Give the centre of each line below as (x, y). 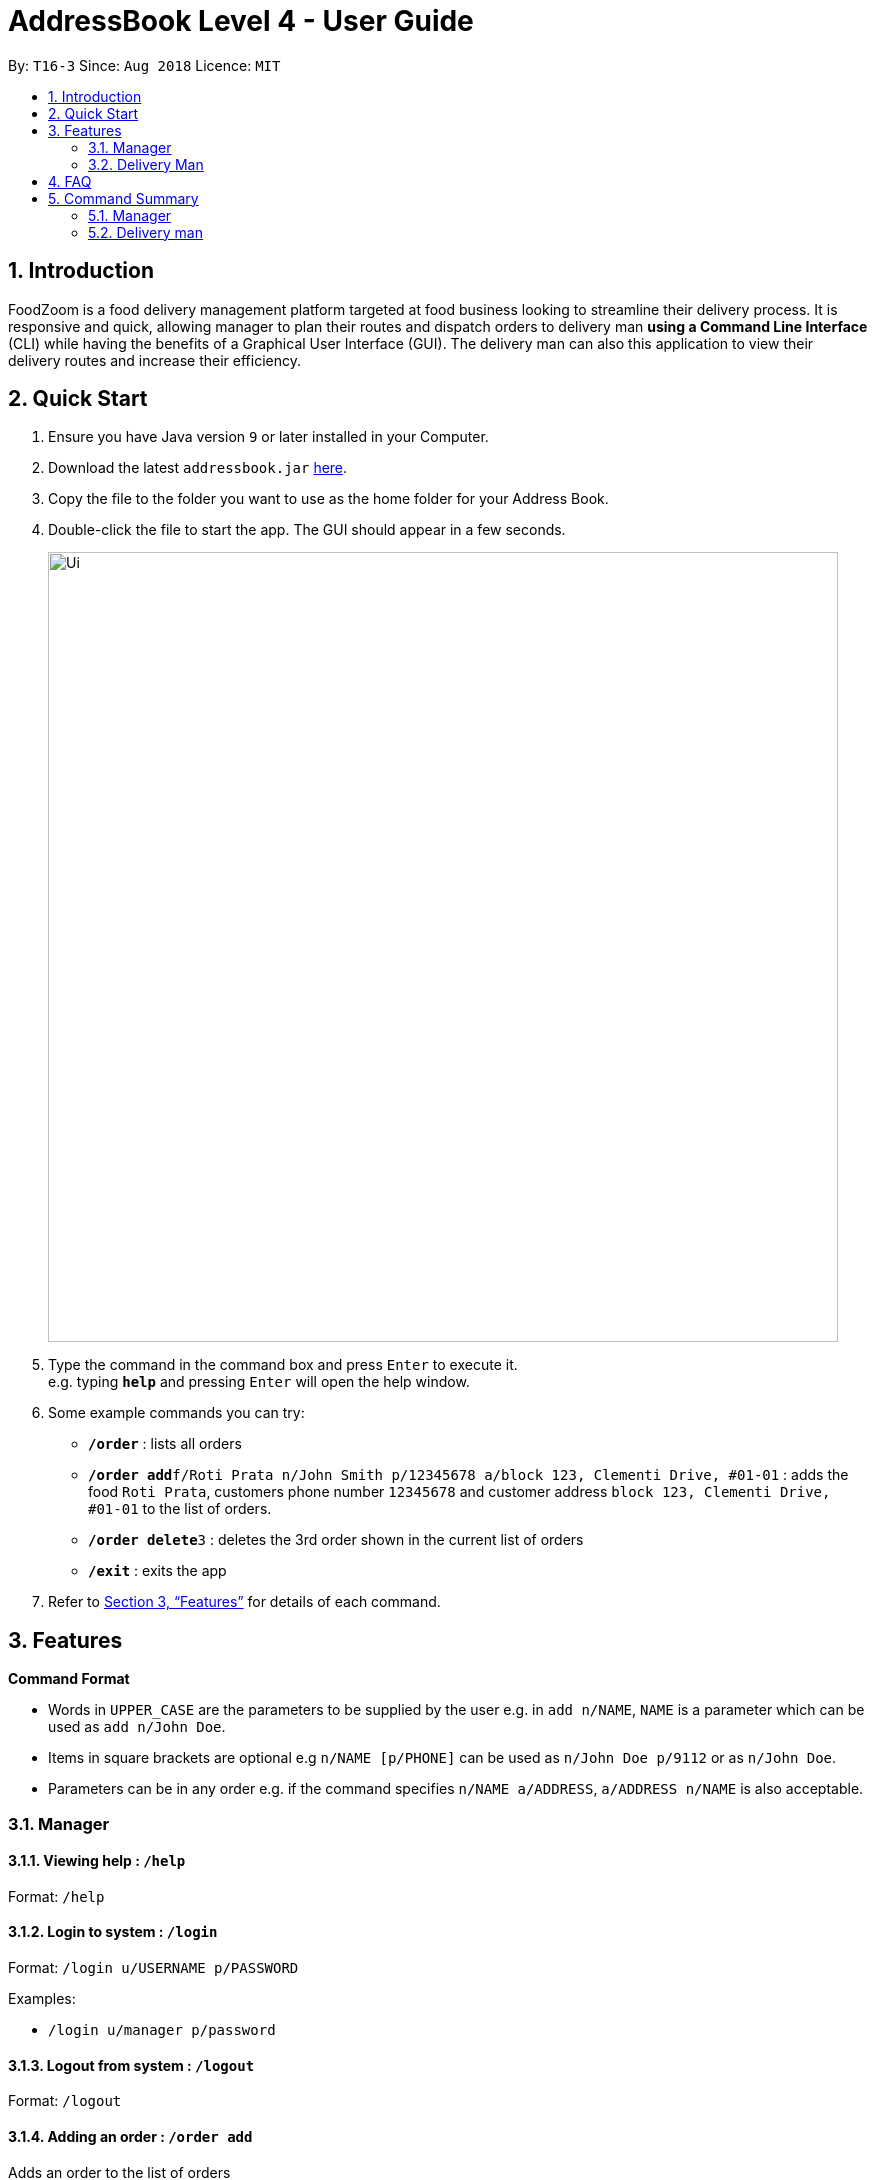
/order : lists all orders (165, 1444)
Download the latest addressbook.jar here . (198, 468)
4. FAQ (70, 181)
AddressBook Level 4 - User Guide (241, 21)
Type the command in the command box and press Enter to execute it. (283, 1365)
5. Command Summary (123, 198)
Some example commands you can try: (176, 1413)
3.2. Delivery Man (146, 164)
